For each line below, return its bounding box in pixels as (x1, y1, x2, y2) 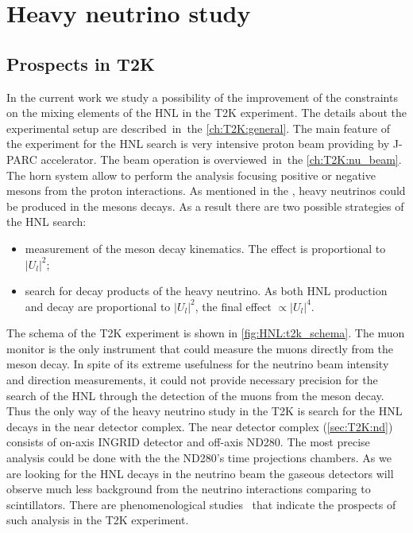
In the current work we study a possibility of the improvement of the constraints (6, 88, 398, 105)
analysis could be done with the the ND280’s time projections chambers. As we (6, 449, 392, 466)
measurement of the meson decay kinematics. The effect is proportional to (25, 239, 386, 256)
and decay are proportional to (25, 298, 171, 314)
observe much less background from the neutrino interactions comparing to (6, 480, 371, 497)
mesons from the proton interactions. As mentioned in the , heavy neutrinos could (6, 182, 406, 199)
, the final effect (195, 298, 272, 314)
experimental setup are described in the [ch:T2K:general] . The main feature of (6, 119, 390, 136)
